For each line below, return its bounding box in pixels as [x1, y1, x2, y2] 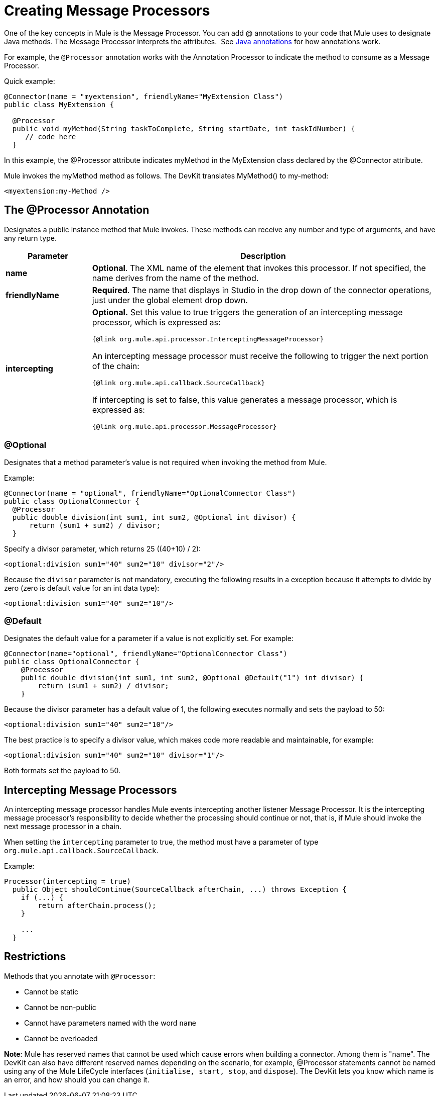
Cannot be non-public [24, 1002, 96, 1012]
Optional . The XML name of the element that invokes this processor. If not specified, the [92, 262, 426, 273]
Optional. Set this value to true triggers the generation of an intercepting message [92, 307, 403, 317]
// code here [25, 132, 76, 141]
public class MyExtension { [4, 100, 114, 109]
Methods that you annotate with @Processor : [4, 971, 156, 980]
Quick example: [4, 76, 55, 85]
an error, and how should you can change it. [4, 1075, 150, 1084]
